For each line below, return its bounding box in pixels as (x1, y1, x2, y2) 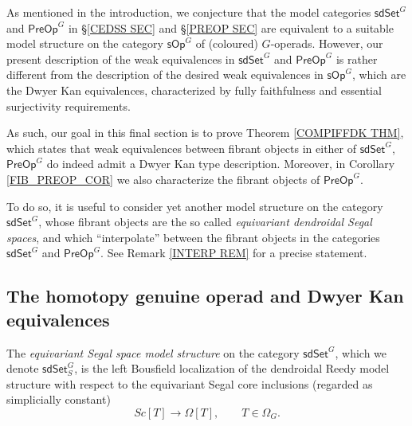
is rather (335, 50, 378, 67)
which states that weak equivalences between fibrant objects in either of (6, 139, 357, 156)
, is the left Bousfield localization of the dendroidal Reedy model (74, 360, 390, 377)
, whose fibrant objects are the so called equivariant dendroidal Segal (38, 213, 372, 230)
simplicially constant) (6, 391, 111, 408)
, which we (335, 344, 387, 361)
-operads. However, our (270, 35, 383, 52)
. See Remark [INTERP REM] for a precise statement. (100, 244, 367, 261)
